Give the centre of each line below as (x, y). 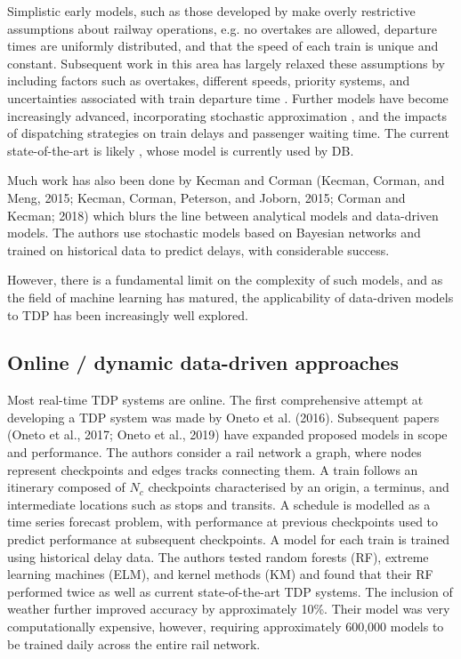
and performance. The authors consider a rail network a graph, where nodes (214, 452)
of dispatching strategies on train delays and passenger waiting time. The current (228, 133)
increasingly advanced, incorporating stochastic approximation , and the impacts (227, 115)
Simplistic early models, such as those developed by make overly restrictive (211, 11)
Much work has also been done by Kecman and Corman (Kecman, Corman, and (226, 180)
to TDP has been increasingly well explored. (128, 314)
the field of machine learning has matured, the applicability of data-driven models (230, 297)
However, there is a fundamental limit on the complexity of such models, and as (225, 280)
